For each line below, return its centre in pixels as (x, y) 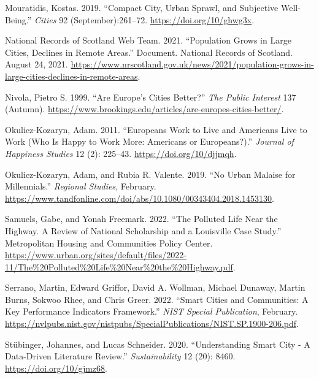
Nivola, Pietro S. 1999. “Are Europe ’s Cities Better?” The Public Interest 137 (151, 97)
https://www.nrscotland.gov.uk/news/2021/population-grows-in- (192, 64)
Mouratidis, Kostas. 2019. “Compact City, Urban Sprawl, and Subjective (142, 7)
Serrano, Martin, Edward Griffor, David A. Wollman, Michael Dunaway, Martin (155, 287)
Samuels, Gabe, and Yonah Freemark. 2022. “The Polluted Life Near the (141, 219)
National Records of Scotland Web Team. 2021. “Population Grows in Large (148, 40)
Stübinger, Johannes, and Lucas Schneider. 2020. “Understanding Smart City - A (158, 344)
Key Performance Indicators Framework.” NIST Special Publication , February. (152, 311)
